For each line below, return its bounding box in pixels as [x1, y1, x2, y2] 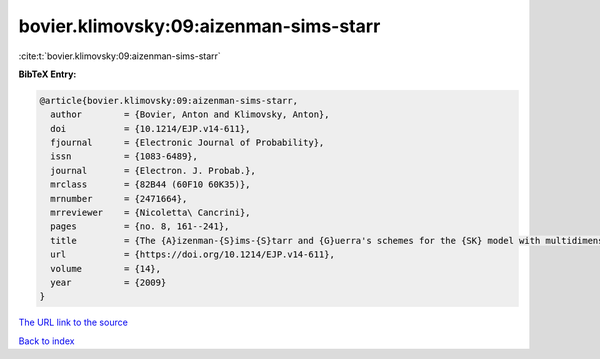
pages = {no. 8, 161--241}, [50, 221, 230, 232]
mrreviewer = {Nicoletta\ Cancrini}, [50, 207, 251, 219]
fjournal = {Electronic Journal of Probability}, [50, 137, 325, 149]
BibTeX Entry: [18, 68, 77, 80]
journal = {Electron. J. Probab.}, [50, 165, 257, 176]
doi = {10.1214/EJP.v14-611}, [50, 123, 251, 134]
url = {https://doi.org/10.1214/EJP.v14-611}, [50, 249, 335, 260]
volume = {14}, [50, 263, 162, 274]
